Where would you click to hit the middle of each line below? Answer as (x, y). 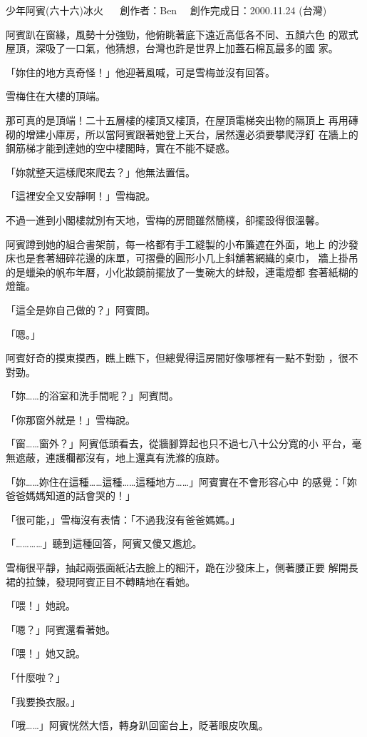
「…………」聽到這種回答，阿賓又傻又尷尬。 (104, 543)
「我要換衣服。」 (43, 701)
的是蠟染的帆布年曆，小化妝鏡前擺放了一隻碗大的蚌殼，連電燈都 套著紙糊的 (182, 271)
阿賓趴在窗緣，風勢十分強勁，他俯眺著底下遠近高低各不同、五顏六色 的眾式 (182, 34)
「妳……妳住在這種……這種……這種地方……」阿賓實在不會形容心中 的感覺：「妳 (181, 481)
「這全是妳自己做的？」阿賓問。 (81, 309)
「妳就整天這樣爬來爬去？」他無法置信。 (100, 172)
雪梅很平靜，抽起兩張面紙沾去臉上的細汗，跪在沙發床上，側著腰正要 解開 (177, 568)
